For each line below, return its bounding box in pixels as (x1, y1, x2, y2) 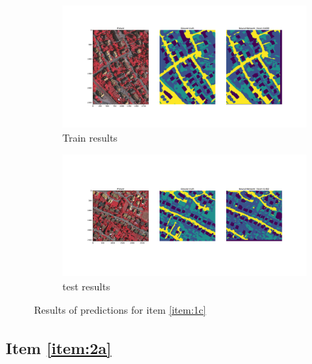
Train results (62, 130, 118, 144)
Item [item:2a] (6, 337, 111, 359)
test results (62, 278, 111, 293)
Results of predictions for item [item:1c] (34, 302, 206, 317)
